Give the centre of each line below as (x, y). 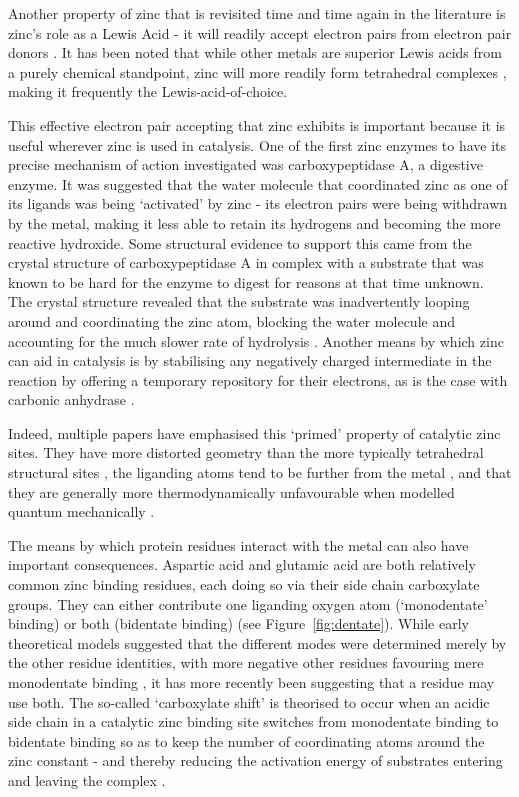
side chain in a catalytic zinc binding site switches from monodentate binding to (253, 721)
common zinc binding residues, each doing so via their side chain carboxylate (244, 584)
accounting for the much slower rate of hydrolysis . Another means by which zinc (256, 340)
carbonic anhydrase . (71, 399)
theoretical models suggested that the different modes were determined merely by (257, 642)
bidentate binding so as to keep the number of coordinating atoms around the (246, 740)
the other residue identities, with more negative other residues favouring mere (246, 662)
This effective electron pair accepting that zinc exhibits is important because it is (257, 124)
